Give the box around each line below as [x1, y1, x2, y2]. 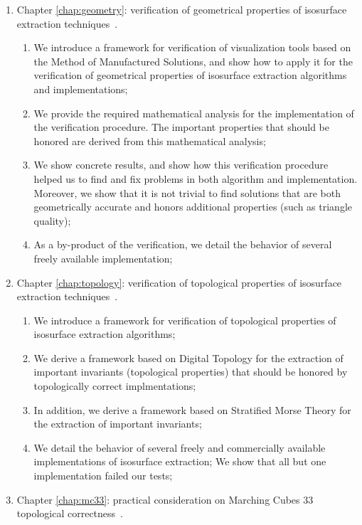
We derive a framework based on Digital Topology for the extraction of [33, 350, 344, 365]
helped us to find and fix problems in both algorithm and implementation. [33, 171, 358, 186]
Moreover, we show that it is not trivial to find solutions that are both [33, 185, 341, 200]
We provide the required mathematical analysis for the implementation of [33, 105, 354, 120]
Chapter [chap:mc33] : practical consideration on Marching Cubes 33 [16, 492, 314, 507]
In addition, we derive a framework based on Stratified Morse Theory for [33, 402, 351, 417]
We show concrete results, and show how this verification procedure [33, 157, 329, 172]
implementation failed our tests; [33, 468, 173, 483]
